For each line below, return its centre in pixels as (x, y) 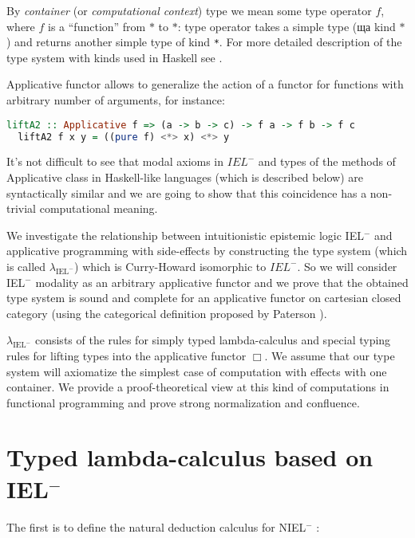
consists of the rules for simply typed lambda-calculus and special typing (213, 340)
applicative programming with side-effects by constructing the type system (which (207, 251)
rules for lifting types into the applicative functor (126, 355)
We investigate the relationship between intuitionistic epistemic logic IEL (185, 235)
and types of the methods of (327, 161)
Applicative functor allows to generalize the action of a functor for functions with (205, 84)
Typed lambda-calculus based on (190, 457)
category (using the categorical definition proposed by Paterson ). (167, 313)
